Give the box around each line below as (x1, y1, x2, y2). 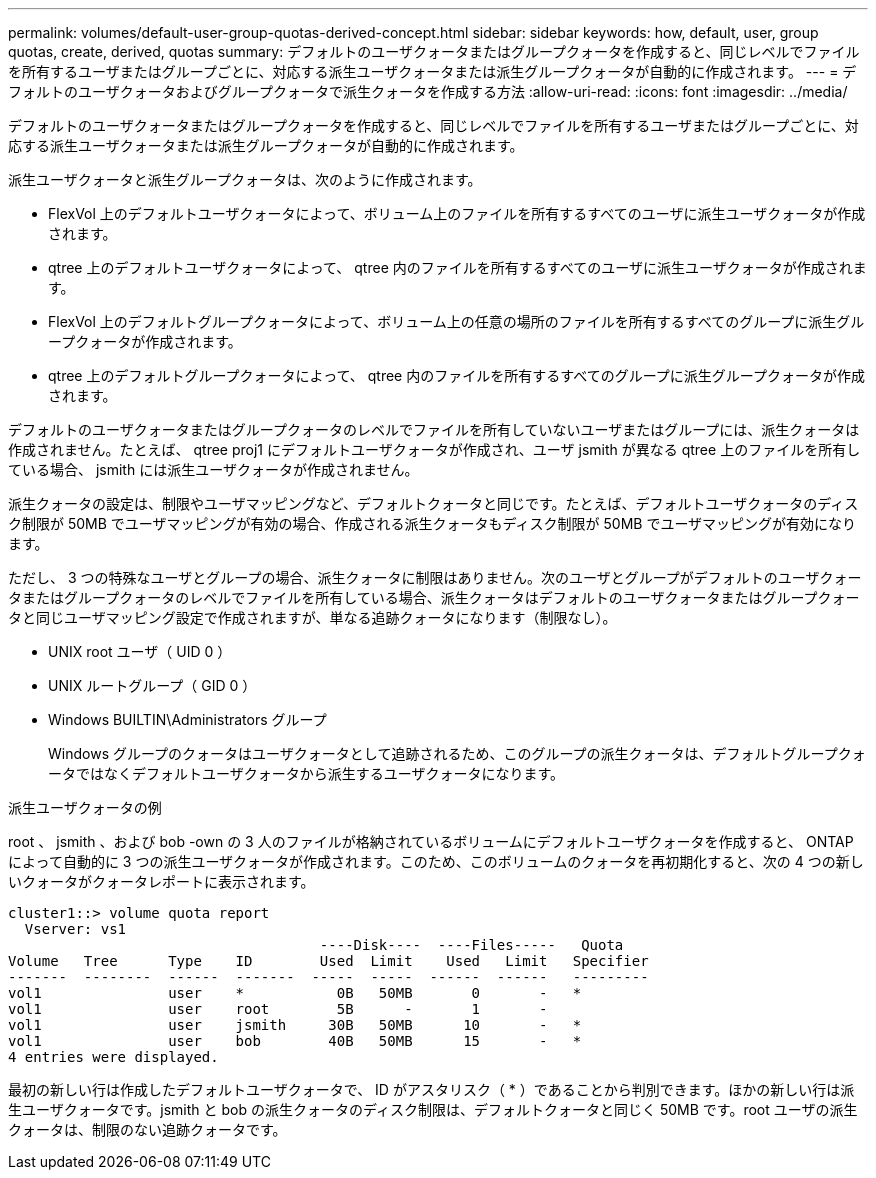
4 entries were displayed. (8, 1049, 219, 1065)
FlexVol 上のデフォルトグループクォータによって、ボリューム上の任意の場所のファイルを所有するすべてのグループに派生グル (48, 313, 865, 330)
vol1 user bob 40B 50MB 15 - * (8, 1033, 582, 1049)
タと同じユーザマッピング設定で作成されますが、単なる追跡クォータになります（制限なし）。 (8, 609, 617, 626)
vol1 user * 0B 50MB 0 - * (8, 985, 582, 1001)
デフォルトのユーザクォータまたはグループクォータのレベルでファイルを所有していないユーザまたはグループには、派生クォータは (8, 421, 860, 438)
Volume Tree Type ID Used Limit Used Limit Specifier (8, 953, 649, 969)
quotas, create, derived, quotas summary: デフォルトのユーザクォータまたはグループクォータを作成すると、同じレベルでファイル (8, 43, 860, 60)
